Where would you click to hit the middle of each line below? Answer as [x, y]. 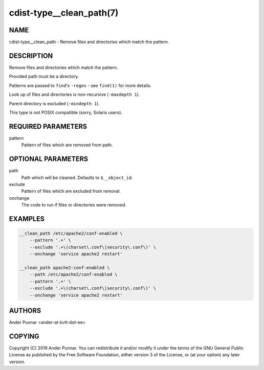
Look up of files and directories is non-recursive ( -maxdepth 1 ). [75, 94]
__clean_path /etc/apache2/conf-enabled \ [71, 233]
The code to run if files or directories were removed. [74, 205]
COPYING [24, 336]
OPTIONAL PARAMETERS [49, 159]
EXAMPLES [27, 219]
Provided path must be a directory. [44, 76]
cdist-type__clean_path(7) [64, 13]
